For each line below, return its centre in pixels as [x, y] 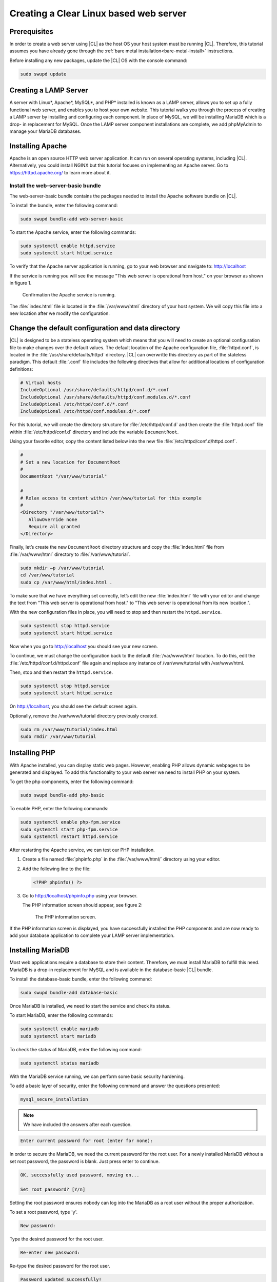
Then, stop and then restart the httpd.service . [61, 672]
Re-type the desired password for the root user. [60, 1266]
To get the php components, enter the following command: [72, 782]
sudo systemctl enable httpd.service [68, 246]
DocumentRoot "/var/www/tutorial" [64, 476]
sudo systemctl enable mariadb [60, 1029]
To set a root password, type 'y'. [44, 1212]
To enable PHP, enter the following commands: [59, 809]
